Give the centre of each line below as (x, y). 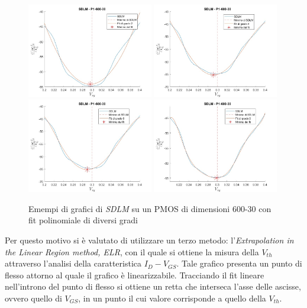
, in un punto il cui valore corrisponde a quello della (172, 298)
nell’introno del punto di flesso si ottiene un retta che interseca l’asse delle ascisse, (153, 286)
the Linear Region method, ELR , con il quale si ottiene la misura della (132, 251)
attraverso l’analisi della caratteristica (73, 263)
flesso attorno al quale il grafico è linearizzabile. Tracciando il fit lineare (135, 275)
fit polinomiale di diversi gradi (83, 220)
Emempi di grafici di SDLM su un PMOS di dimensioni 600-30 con (150, 208)
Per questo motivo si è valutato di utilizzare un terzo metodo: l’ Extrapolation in (149, 240)
